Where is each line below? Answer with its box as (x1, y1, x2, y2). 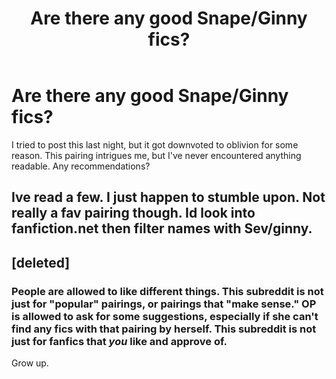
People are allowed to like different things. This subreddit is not (11, 284, 324, 298)
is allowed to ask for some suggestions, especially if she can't (11, 309, 319, 323)
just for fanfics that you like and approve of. (11, 334, 228, 348)
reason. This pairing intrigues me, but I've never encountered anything (11, 149, 302, 161)
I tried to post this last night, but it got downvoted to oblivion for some (11, 138, 299, 151)
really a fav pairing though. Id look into (11, 205, 256, 222)
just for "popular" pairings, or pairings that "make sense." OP (11, 297, 317, 311)
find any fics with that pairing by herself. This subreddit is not (11, 322, 317, 336)
